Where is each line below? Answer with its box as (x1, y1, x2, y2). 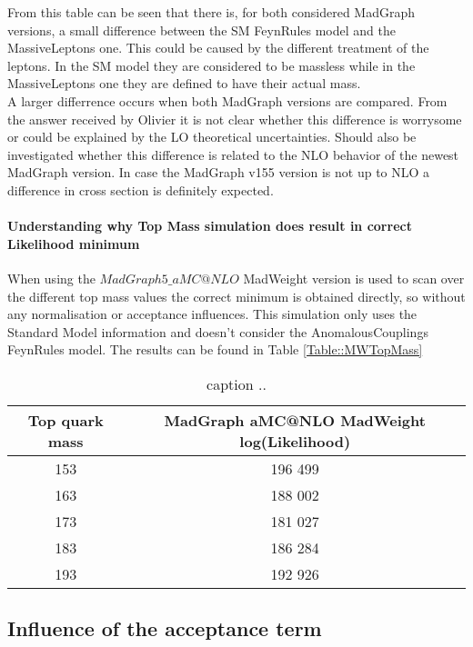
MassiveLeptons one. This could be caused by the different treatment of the (7, 38, 429, 57)
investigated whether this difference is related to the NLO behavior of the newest (7, 144, 459, 164)
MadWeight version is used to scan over (243, 268, 465, 287)
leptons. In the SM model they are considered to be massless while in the (7, 55, 416, 75)
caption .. (206, 373, 267, 394)
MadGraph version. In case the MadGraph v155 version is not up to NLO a (7, 163, 430, 182)
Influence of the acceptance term (7, 614, 322, 642)
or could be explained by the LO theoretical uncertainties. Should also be (7, 127, 417, 146)
